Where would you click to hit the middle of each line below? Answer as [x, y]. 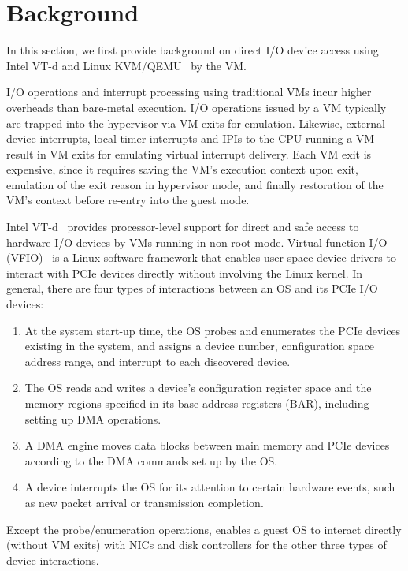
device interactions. [53, 560]
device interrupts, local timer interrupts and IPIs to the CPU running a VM [191, 138]
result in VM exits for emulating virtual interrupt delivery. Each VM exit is [189, 153]
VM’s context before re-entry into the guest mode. [128, 200]
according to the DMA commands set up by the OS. [151, 460]
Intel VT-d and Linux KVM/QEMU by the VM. [126, 65]
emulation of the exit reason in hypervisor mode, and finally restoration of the [195, 184]
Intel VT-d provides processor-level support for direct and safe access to [183, 227]
